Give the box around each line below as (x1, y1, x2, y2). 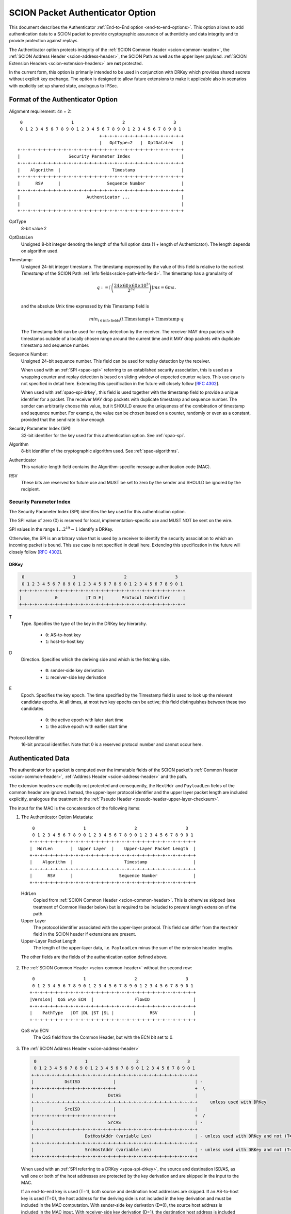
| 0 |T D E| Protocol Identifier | (19, 595, 186, 600)
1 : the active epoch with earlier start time (45, 724, 128, 729)
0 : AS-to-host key (45, 632, 81, 638)
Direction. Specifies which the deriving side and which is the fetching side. (21, 656, 170, 662)
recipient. (21, 486, 40, 492)
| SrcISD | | (31, 1106, 198, 1112)
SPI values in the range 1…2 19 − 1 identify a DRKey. (9, 526, 113, 532)
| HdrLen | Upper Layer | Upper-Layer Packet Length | (30, 845, 196, 851)
